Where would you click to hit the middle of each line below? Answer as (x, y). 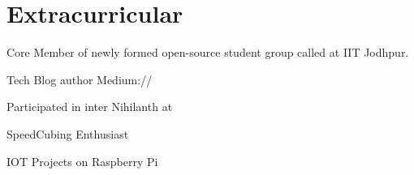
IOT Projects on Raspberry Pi (82, 161)
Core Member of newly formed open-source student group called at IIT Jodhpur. (208, 52)
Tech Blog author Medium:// (80, 79)
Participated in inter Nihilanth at (90, 107)
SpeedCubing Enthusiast (68, 133)
